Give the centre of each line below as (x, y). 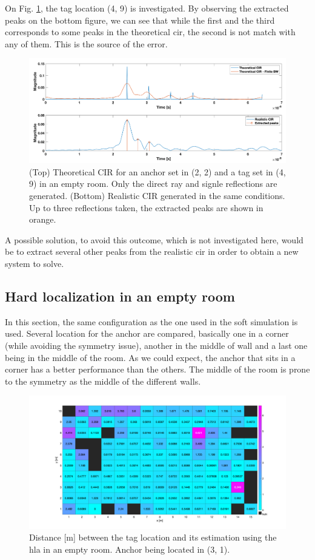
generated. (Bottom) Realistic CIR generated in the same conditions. (157, 195)
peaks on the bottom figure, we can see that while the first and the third (140, 20)
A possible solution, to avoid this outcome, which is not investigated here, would (154, 239)
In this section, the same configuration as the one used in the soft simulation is (151, 321)
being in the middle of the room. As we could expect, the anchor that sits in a (150, 357)
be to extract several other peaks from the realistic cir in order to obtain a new (152, 251)
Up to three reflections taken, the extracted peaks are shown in (146, 207)
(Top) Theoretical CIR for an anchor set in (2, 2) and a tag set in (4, (157, 171)
